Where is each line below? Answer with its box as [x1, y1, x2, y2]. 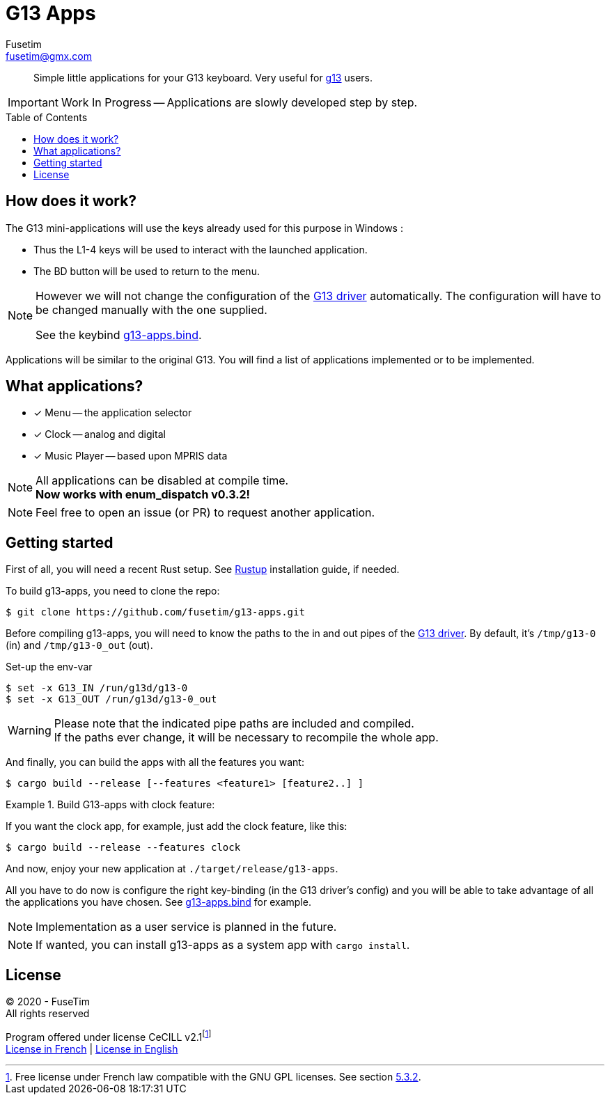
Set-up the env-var [6, 661, 93, 673]
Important [8, 95, 58, 109]
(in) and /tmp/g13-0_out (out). [6, 639, 153, 652]
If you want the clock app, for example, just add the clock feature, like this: [6, 820, 347, 833]
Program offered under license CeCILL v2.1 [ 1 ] [6, 1029, 212, 1043]
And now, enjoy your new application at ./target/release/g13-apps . [6, 863, 338, 875]
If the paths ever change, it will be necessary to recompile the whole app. [54, 730, 439, 745]
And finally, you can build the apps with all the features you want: [6, 756, 304, 769]
